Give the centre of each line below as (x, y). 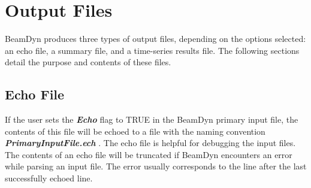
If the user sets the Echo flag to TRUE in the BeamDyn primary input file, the (152, 119)
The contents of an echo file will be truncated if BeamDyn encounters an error (149, 154)
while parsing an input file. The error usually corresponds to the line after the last (156, 166)
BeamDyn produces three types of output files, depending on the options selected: (155, 39)
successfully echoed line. (49, 178)
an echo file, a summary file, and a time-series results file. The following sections (152, 50)
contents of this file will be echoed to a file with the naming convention (135, 131)
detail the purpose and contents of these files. (88, 62)
